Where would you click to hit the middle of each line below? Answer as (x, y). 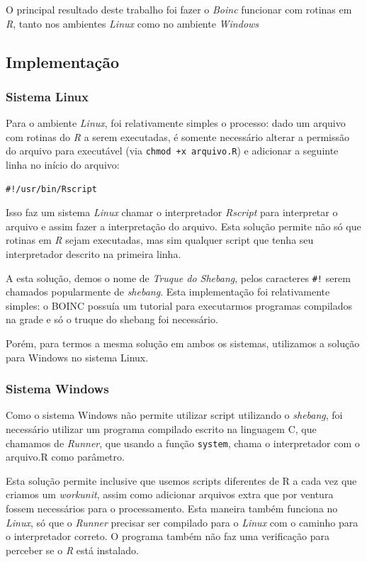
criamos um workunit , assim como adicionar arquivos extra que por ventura (170, 494)
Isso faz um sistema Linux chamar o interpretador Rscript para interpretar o (172, 212)
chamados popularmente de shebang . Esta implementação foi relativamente (168, 292)
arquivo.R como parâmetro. (65, 457)
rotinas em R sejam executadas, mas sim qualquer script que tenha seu (160, 240)
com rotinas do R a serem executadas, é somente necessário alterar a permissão (178, 136)
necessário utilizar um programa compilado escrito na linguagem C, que (161, 429)
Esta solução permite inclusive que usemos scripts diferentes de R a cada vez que (181, 480)
